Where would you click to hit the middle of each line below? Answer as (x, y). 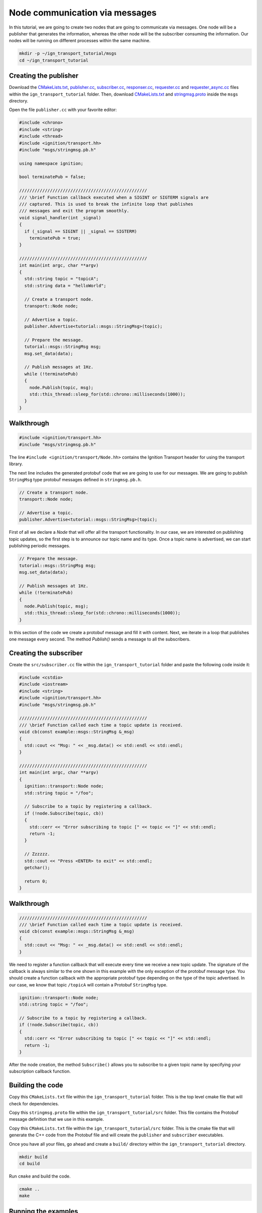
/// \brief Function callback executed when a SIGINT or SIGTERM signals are (114, 197)
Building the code (36, 1085)
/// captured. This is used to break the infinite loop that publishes (106, 204)
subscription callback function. (40, 1071)
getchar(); (37, 868)
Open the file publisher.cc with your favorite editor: (63, 110)
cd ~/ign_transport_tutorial (54, 60)
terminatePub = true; (55, 238)
